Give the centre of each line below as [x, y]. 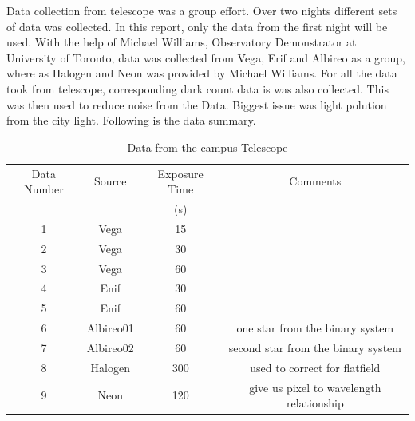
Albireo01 [110, 328]
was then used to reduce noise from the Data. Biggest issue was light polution [197, 104]
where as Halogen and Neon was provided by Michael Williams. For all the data [202, 73]
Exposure [180, 173]
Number [44, 189]
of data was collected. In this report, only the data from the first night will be [197, 26]
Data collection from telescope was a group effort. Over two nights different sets [202, 10]
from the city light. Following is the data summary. [131, 120]
